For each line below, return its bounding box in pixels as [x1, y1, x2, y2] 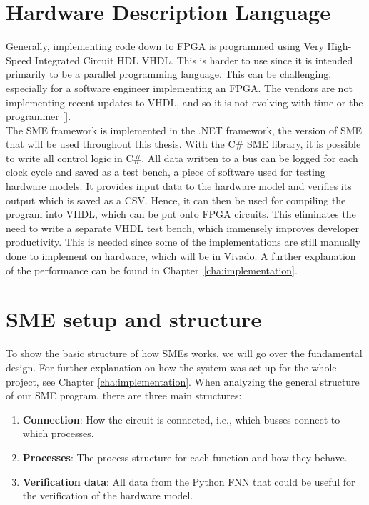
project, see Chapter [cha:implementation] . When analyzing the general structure [6, 374, 360, 389]
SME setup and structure [6, 304, 262, 334]
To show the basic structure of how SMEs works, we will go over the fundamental [6, 346, 363, 361]
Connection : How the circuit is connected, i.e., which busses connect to [22, 411, 340, 426]
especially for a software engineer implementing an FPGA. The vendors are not [6, 80, 353, 95]
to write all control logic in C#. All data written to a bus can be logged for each [6, 150, 358, 165]
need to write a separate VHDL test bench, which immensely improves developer [6, 220, 360, 235]
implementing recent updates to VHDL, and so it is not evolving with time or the [6, 94, 363, 109]
